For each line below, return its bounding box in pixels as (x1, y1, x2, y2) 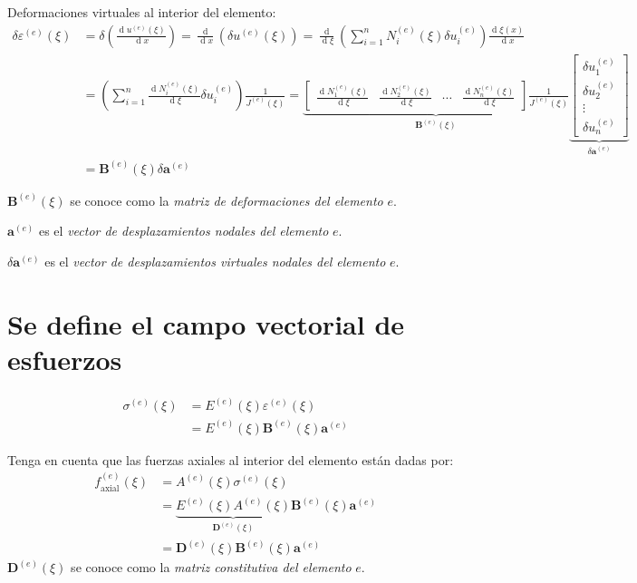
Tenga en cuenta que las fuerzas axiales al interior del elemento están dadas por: (7, 450, 454, 469)
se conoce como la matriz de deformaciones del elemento (70, 190, 383, 209)
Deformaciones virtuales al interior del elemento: (7, 3, 276, 21)
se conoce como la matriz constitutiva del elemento (71, 558, 352, 577)
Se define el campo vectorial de (7, 305, 405, 342)
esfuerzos (7, 340, 122, 377)
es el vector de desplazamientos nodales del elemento (38, 221, 329, 240)
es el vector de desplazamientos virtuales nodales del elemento (44, 251, 386, 270)
